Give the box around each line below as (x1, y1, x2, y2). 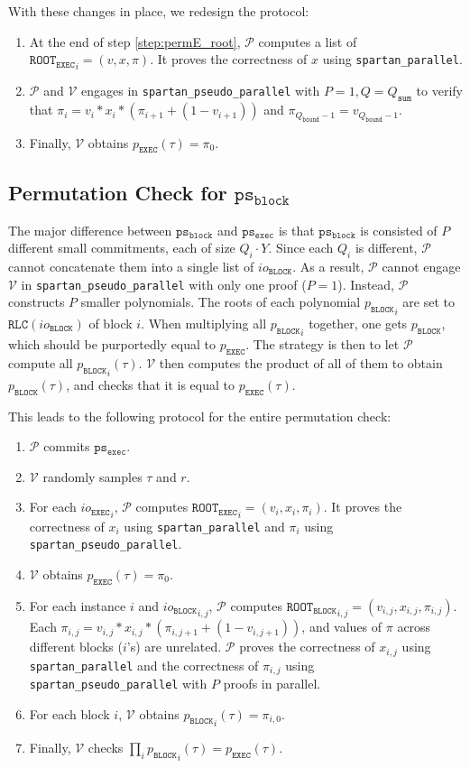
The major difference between (8, 220, 172, 239)
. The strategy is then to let (245, 335, 400, 354)
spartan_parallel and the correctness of (29, 655, 259, 674)
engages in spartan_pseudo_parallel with (81, 81, 320, 100)
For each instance (29, 596, 126, 615)
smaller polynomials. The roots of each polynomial (80, 292, 361, 311)
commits (43, 437, 90, 456)
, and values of (301, 617, 382, 636)
